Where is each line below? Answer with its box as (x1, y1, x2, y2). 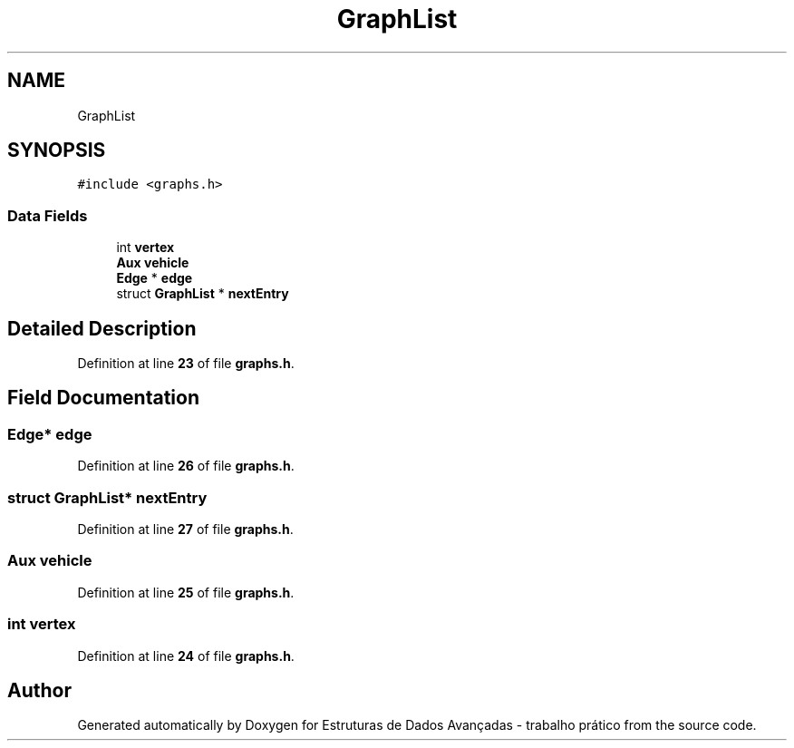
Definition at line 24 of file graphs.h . (77, 647, 295, 664)
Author (7, 678, 72, 702)
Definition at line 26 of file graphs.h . (77, 458, 295, 474)
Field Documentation (7, 386, 199, 410)
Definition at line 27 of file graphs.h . (77, 521, 294, 537)
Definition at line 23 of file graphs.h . (77, 355, 295, 372)
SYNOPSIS (7, 139, 106, 162)
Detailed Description (7, 316, 197, 340)
